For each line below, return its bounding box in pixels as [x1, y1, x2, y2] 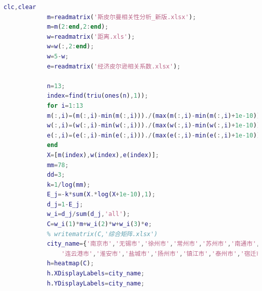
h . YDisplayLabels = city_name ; [46, 279, 145, 287]
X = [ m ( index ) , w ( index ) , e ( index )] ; [46, 151, 160, 159]
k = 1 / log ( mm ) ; [46, 181, 90, 188]
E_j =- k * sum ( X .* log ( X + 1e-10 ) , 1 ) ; [46, 191, 155, 198]
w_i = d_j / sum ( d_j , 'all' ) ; [46, 210, 130, 218]
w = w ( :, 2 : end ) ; [46, 43, 94, 50]
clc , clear [4, 4, 36, 11]
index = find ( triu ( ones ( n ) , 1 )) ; [46, 92, 148, 100]
